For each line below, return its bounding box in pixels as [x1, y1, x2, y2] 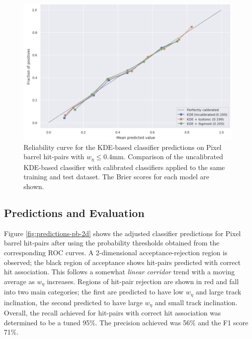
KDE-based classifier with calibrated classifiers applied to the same [24, 162, 225, 172]
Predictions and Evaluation [4, 205, 145, 220]
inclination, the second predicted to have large [4, 297, 143, 307]
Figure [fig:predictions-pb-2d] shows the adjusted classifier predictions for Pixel [4, 228, 241, 238]
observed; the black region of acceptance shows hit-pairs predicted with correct [4, 257, 241, 267]
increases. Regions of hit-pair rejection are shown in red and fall [47, 276, 239, 286]
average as [4, 276, 35, 286]
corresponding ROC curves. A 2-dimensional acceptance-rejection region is [4, 247, 227, 258]
